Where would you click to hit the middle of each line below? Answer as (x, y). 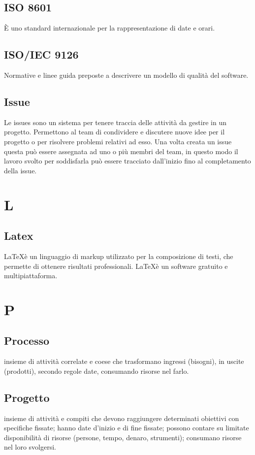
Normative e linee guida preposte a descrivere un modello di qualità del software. (126, 75)
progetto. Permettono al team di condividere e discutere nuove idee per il (114, 132)
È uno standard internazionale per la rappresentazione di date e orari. (110, 28)
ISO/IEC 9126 (41, 54)
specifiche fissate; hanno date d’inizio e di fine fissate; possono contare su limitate (127, 428)
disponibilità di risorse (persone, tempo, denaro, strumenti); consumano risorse (123, 437)
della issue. (20, 170)
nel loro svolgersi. (30, 447)
